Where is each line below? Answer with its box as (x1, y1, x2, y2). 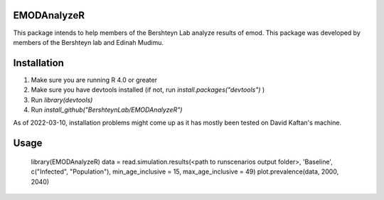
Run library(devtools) (31, 95, 93, 104)
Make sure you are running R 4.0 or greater (31, 75, 158, 84)
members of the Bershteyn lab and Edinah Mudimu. (13, 38, 164, 46)
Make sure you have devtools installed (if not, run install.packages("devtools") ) (31, 85, 265, 94)
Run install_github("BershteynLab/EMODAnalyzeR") (31, 105, 183, 114)
